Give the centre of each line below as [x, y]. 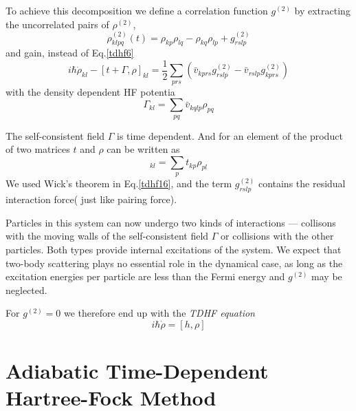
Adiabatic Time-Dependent [137, 371]
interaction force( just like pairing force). [91, 199]
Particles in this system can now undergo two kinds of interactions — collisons [171, 222]
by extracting [322, 10]
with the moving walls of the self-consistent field [107, 236]
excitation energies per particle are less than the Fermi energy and [145, 276]
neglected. [26, 289]
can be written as [143, 149]
